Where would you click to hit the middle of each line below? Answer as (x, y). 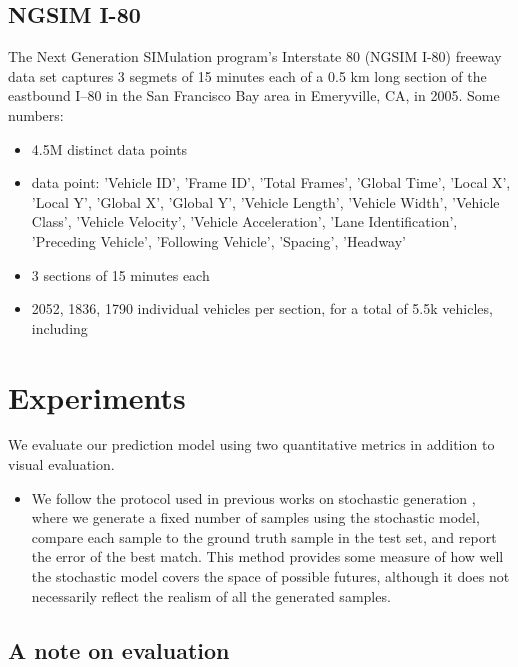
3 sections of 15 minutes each (120, 274)
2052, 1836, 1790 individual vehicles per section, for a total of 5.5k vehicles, (262, 308)
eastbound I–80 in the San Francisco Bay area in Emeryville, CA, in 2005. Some (254, 95)
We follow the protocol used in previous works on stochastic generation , (253, 497)
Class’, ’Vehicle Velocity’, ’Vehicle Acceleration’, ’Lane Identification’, (244, 221)
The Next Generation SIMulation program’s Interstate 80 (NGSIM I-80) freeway (255, 56)
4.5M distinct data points (109, 148)
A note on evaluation (119, 649)
